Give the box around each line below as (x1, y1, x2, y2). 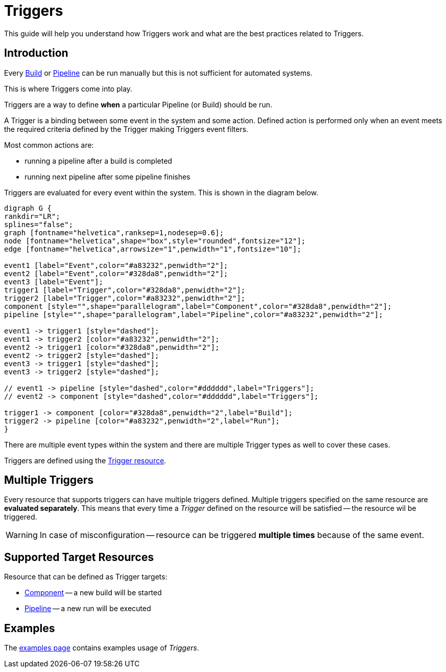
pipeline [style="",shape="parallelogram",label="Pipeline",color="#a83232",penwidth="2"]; (4, 310, 383, 319)
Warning (6, 530, 38, 541)
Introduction (4, 47, 68, 60)
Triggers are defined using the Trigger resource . (4, 456, 167, 465)
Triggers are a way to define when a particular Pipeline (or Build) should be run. (4, 100, 272, 109)
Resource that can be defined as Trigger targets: (4, 572, 168, 581)
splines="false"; (4, 220, 73, 229)
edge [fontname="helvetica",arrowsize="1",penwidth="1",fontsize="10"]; (4, 244, 301, 253)
